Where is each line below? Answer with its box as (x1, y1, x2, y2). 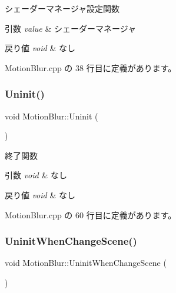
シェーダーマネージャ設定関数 (5, 2, 120, 14)
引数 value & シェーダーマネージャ (5, 22, 137, 34)
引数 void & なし (5, 169, 67, 181)
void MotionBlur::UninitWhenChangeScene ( (5, 257, 167, 269)
